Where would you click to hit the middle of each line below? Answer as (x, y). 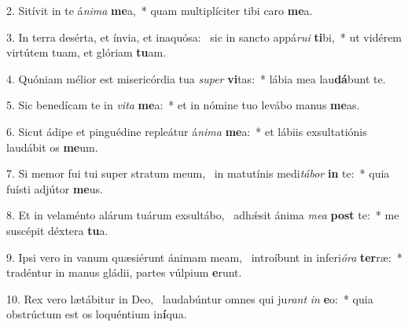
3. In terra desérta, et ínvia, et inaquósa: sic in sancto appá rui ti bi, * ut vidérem (204, 37)
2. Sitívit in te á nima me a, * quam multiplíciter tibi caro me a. (160, 10)
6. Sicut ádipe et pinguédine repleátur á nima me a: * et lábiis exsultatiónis (187, 131)
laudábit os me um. (52, 147)
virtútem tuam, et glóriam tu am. (86, 52)
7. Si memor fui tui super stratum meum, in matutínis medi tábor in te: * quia (198, 173)
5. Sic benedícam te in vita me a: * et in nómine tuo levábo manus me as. (183, 105)
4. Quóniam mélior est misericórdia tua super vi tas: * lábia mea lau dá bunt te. (196, 78)
